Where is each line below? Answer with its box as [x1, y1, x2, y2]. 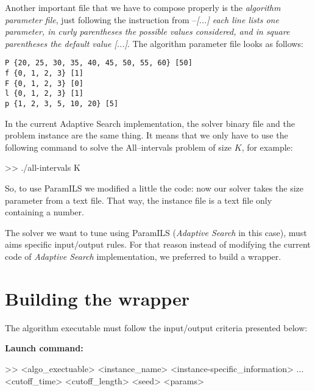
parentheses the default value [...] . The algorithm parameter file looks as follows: [5, 37, 303, 49]
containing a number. [5, 206, 84, 218]
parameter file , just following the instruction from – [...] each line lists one [5, 13, 279, 26]
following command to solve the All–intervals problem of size [5, 140, 232, 153]
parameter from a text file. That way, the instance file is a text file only [5, 193, 272, 206]
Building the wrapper [5, 285, 189, 310]
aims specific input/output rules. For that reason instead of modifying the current [5, 238, 311, 251]
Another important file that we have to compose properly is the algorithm [5, 1, 281, 13]
